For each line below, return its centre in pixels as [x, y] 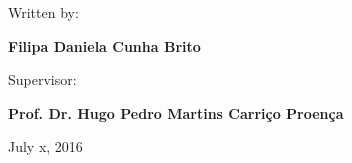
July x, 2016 [45, 146]
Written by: [43, 12]
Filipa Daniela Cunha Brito [104, 45]
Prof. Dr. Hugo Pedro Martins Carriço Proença [176, 112]
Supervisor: [42, 79]
